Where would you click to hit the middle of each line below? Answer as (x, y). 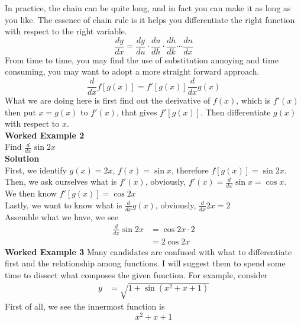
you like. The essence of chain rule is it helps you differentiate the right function (150, 19)
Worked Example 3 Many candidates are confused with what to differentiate (148, 251)
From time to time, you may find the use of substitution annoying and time (142, 59)
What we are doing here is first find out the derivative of (108, 100)
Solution (22, 158)
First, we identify (36, 170)
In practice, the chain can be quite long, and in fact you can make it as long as (148, 8)
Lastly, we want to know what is (64, 205)
